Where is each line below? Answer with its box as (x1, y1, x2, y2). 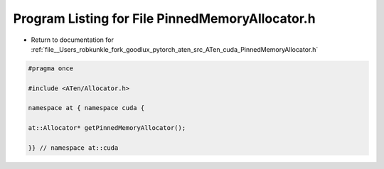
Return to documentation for (31, 36, 114, 44)
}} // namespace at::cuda (28, 144, 119, 152)
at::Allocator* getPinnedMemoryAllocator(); (28, 124, 186, 132)
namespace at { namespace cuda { (28, 104, 145, 112)
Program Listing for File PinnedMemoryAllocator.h (13, 11, 316, 26)
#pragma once (28, 64, 74, 72)
